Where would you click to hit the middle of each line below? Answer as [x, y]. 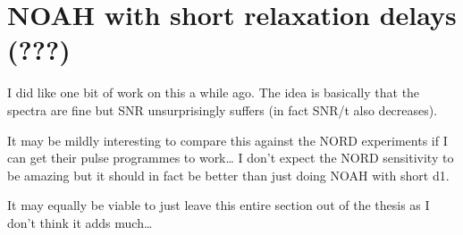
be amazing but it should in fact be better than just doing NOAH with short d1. [228, 175]
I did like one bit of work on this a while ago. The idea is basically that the [214, 92]
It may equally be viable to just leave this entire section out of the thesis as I [219, 205]
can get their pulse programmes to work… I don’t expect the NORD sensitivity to [231, 158]
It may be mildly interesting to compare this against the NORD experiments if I [227, 140]
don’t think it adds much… [80, 222]
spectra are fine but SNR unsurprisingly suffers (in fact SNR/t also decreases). [223, 109]
